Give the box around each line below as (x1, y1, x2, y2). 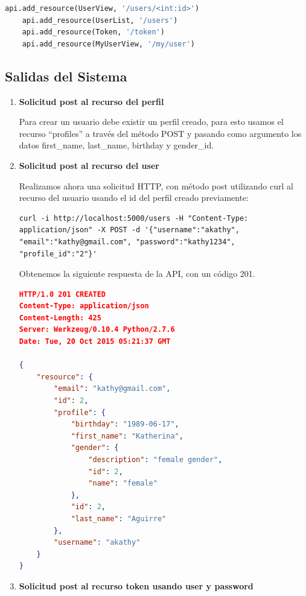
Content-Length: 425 (19, 313, 101, 322)
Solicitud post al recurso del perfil (19, 95, 164, 107)
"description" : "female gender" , (88, 455, 223, 464)
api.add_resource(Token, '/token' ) (22, 28, 165, 37)
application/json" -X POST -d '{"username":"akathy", (19, 226, 240, 235)
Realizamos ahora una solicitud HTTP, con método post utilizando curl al (19, 179, 293, 192)
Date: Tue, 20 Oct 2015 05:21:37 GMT (19, 337, 171, 346)
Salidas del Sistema (5, 66, 127, 85)
